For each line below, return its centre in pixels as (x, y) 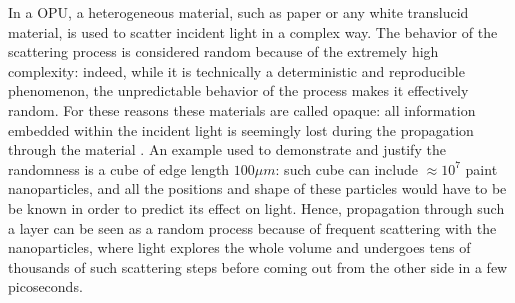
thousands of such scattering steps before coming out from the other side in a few (258, 266)
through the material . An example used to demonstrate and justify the (227, 149)
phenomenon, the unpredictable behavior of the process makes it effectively (238, 90)
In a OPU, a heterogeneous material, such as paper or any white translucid (238, 12)
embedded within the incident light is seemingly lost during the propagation (241, 129)
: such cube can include (346, 168)
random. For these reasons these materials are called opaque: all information (242, 109)
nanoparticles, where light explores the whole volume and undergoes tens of (239, 247)
